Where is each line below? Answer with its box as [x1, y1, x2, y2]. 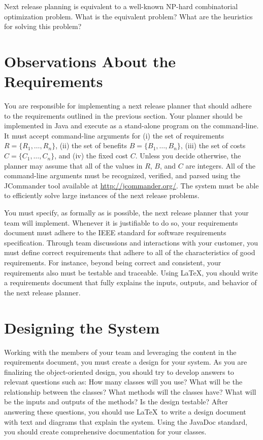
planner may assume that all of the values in [4, 160, 143, 171]
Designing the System [4, 317, 160, 338]
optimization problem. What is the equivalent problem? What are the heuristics [4, 11, 253, 21]
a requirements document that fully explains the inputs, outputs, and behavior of [4, 277, 257, 288]
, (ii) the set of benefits [55, 140, 127, 151]
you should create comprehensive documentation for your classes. [4, 426, 207, 437]
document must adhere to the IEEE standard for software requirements [4, 227, 226, 238]
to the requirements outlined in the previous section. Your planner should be [4, 110, 243, 121]
